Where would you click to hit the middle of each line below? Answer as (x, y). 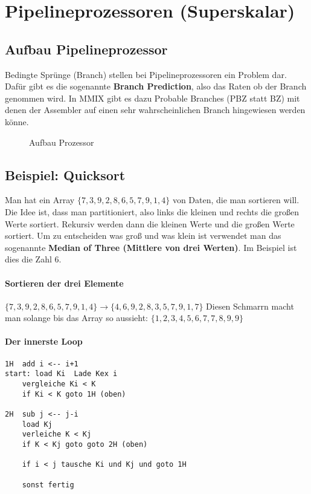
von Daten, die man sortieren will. (236, 200)
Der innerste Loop (44, 341)
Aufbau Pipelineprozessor (86, 49)
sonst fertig (48, 485)
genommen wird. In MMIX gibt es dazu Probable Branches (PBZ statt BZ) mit (152, 98)
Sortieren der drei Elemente (64, 283)
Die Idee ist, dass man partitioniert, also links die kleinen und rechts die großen (152, 211)
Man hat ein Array (40, 200)
